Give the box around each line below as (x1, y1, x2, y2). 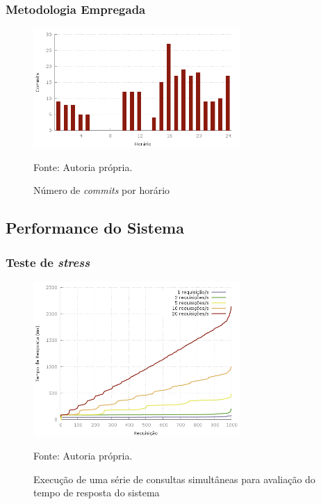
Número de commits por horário (33, 183, 170, 197)
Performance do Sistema (6, 217, 184, 238)
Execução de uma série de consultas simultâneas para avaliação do (33, 471, 315, 486)
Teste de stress (6, 253, 90, 270)
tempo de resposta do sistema (33, 485, 160, 500)
